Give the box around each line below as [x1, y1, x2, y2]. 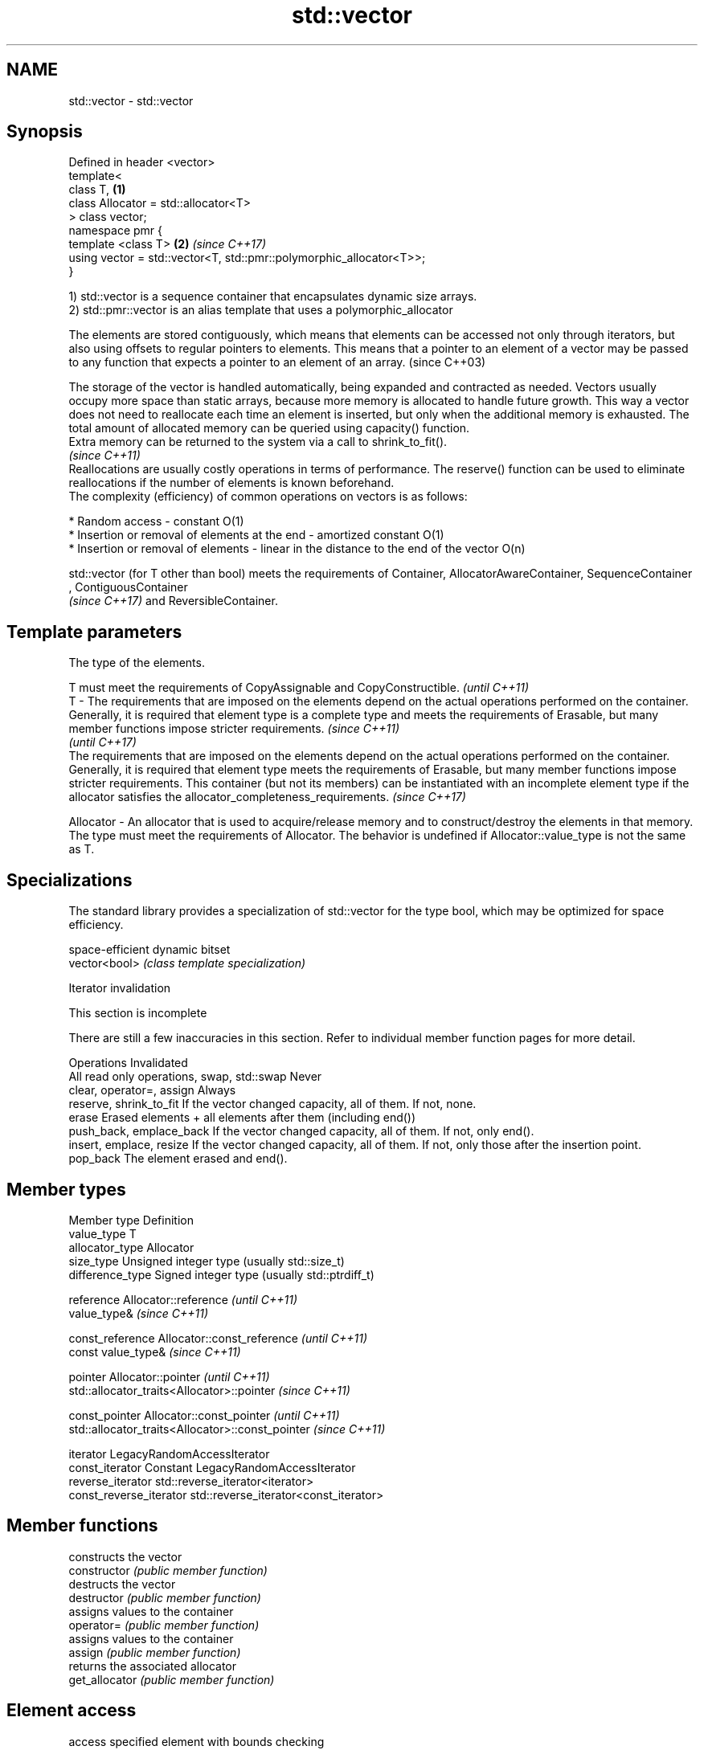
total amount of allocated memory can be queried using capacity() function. [68, 421, 470, 435]
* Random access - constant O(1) [68, 514, 244, 529]
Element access [6, 1700, 137, 1721]
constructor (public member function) [68, 1563, 268, 1577]
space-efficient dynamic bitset [68, 942, 231, 957]
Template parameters [6, 621, 182, 642]
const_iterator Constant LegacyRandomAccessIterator [68, 1460, 356, 1474]
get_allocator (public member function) [68, 1672, 275, 1687]
